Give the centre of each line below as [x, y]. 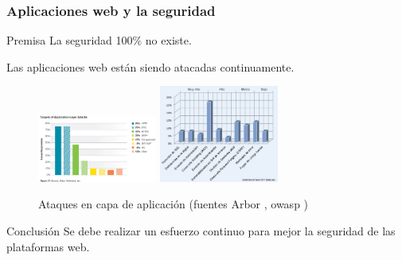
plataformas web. [48, 246]
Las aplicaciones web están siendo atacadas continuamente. [150, 66]
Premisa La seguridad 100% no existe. [99, 40]
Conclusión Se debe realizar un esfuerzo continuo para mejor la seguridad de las [201, 231]
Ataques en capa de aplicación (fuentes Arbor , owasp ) [174, 204]
